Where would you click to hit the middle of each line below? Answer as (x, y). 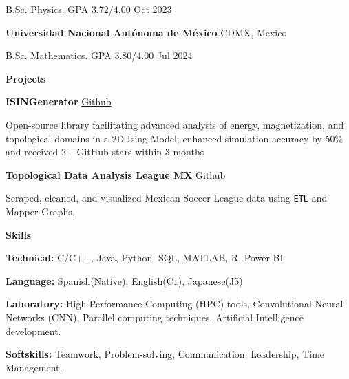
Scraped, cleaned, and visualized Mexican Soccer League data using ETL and (167, 198)
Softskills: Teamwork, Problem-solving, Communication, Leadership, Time (165, 354)
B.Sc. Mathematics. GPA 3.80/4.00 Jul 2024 (99, 55)
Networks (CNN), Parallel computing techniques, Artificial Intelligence (155, 317)
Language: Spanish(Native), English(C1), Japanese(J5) (124, 280)
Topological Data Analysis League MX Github (116, 174)
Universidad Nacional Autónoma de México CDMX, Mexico (146, 32)
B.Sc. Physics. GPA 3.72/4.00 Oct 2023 (89, 9)
